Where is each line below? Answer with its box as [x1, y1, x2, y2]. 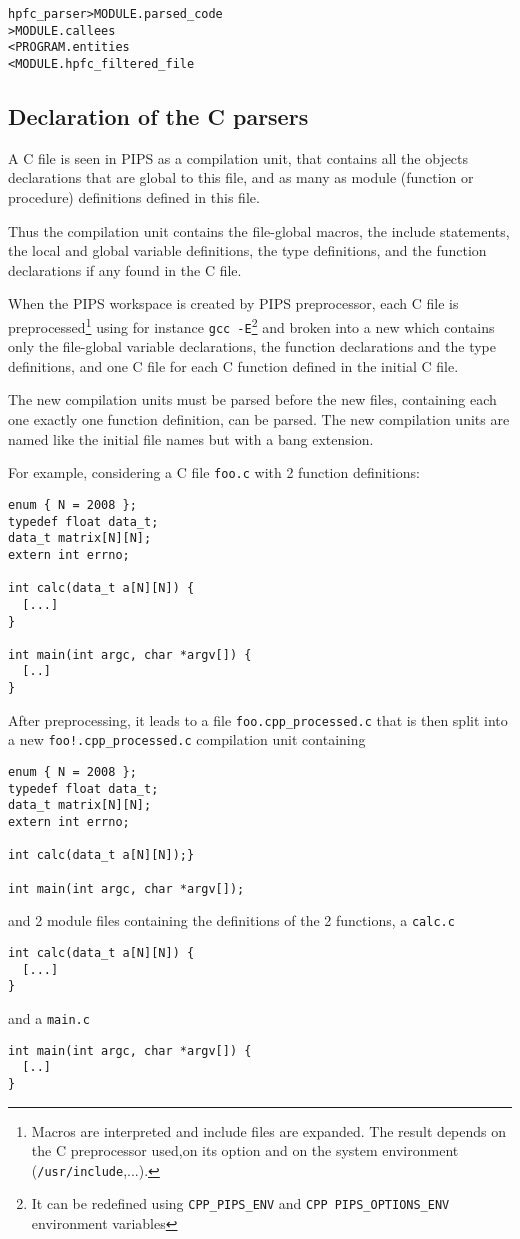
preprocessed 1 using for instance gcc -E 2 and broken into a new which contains [8, 313, 495, 337]
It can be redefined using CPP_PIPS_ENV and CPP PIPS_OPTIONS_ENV [31, 1193, 450, 1214]
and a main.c [8, 1007, 90, 1028]
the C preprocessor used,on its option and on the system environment [31, 1140, 459, 1161]
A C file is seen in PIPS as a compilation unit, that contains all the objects [8, 147, 469, 168]
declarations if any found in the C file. [8, 259, 242, 280]
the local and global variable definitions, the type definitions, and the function [8, 240, 487, 261]
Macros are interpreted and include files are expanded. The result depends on [31, 1120, 507, 1141]
